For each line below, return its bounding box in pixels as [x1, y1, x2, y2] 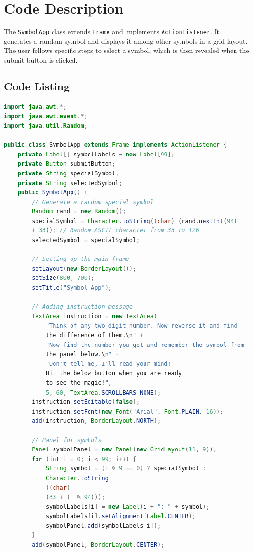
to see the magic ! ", [45, 379, 112, 386]
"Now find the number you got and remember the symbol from [45, 341, 244, 348]
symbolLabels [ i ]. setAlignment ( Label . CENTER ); [45, 513, 196, 520]
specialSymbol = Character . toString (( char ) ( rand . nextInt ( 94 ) [32, 217, 237, 224]
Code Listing [4, 78, 70, 93]
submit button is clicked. [4, 54, 78, 65]
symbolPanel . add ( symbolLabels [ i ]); [45, 522, 161, 529]
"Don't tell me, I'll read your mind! [45, 360, 171, 367]
